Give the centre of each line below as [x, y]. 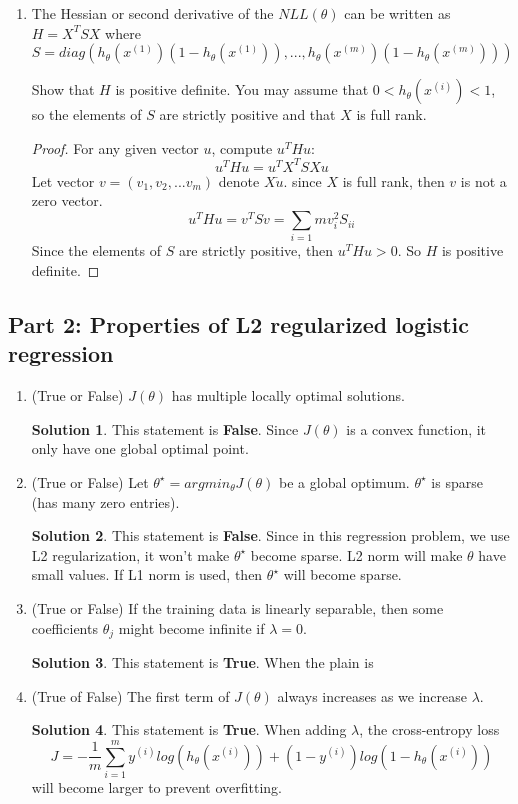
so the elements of [86, 114]
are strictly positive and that [247, 114]
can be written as [397, 13]
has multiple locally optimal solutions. [288, 395]
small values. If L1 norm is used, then [147, 574]
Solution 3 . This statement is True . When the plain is [202, 661]
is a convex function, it [416, 428]
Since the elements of [96, 250]
